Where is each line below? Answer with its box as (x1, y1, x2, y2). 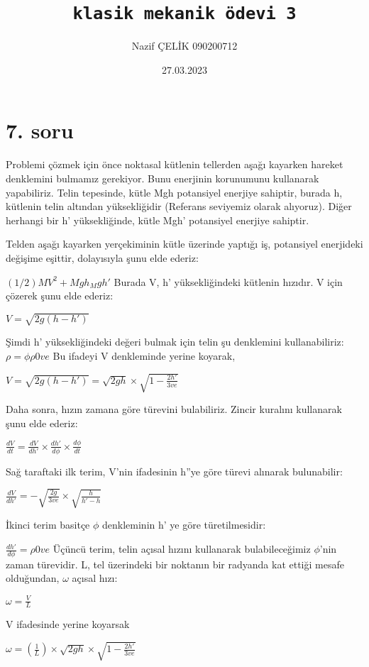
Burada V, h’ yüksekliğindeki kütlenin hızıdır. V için (114, 274, 343, 289)
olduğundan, (6, 570, 60, 585)
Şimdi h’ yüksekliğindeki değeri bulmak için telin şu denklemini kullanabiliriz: (6, 334, 344, 349)
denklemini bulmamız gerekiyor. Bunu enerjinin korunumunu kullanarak (6, 170, 319, 185)
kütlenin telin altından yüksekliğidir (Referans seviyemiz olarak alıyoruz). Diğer (6, 199, 352, 214)
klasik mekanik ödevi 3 (72, 4, 297, 24)
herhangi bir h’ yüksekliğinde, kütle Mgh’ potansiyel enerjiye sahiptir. (6, 212, 309, 227)
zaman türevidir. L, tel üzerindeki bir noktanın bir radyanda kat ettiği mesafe (6, 556, 344, 571)
